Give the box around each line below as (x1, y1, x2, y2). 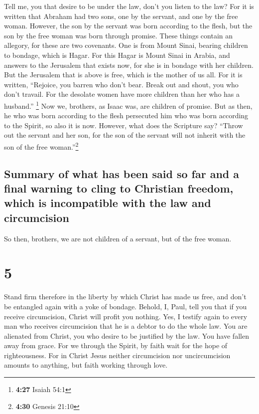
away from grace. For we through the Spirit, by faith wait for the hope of (4, 340, 228, 351)
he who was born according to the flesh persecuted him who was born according (4, 110, 249, 121)
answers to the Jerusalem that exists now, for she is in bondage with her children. (4, 59, 254, 70)
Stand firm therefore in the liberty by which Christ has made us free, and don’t (4, 291, 247, 302)
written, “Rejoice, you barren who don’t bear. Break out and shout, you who (4, 79, 239, 89)
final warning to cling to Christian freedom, (4, 181, 234, 196)
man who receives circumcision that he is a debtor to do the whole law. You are (4, 321, 248, 331)
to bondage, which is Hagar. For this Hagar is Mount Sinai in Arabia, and (4, 49, 230, 60)
